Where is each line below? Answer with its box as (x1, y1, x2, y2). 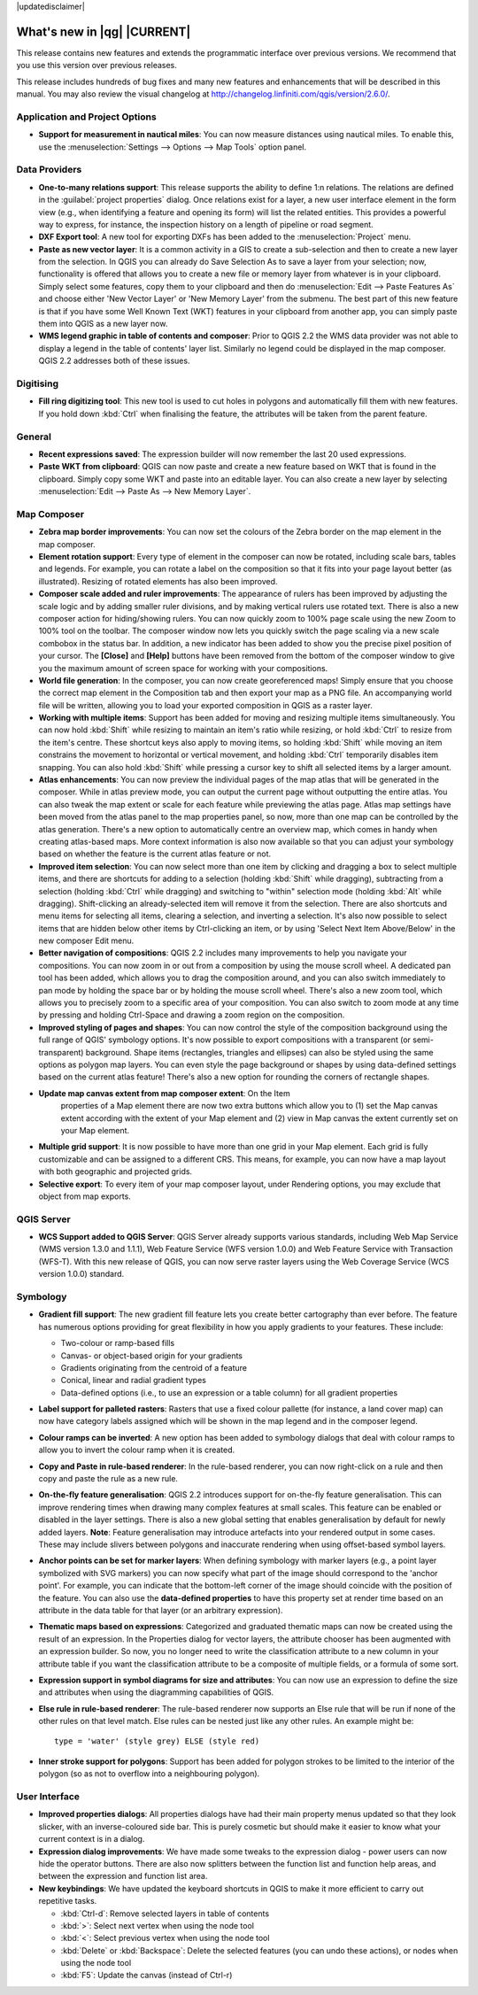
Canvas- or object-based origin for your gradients (60, 1350, 243, 1361)
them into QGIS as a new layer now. (38, 319, 168, 329)
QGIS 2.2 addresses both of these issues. (38, 355, 190, 367)
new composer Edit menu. (38, 935, 135, 947)
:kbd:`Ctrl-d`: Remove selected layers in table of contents (60, 1908, 270, 1919)
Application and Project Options (16, 111, 157, 123)
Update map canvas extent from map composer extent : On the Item (38, 1087, 291, 1098)
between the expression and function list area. (38, 1871, 208, 1882)
